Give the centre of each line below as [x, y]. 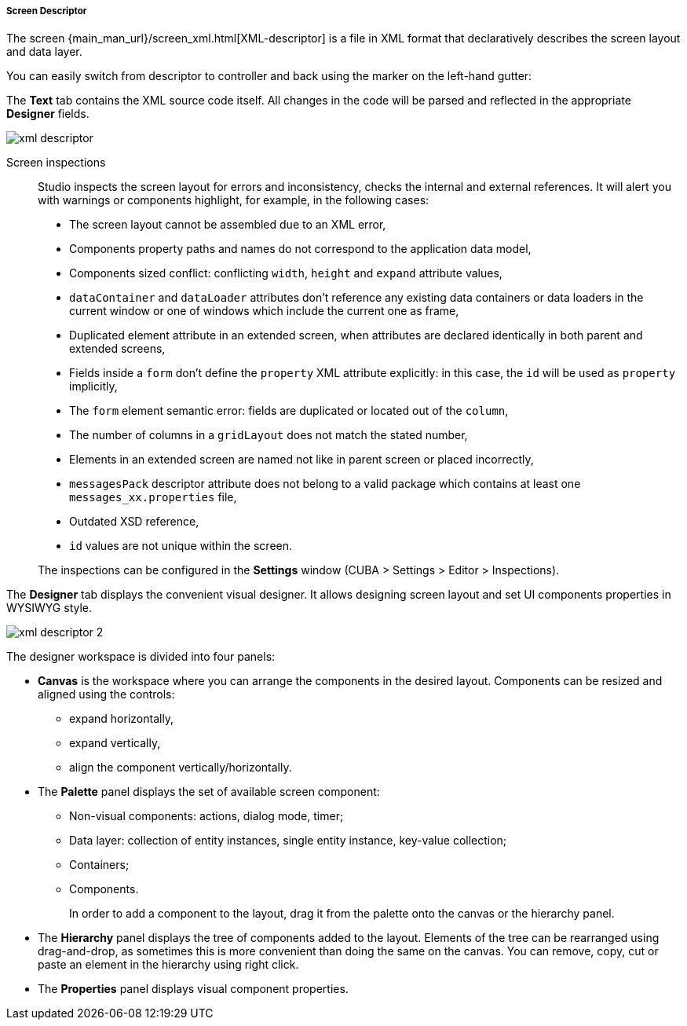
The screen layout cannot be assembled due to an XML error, [228, 225]
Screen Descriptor [47, 11]
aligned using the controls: [106, 694]
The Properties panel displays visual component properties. [193, 989]
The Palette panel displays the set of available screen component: [209, 792]
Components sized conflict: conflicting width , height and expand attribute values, [286, 273]
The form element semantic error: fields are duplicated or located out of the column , [289, 411]
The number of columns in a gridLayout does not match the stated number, [269, 435]
